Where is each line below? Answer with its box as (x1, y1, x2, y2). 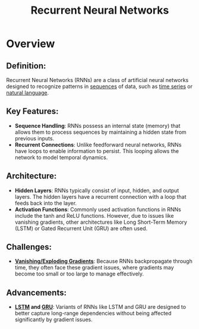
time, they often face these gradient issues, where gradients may (14, 264, 174, 271)
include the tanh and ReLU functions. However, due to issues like (14, 212, 174, 219)
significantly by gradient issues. (14, 316, 93, 323)
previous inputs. (14, 134, 55, 142)
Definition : (6, 61, 46, 71)
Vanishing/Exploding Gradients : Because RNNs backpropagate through (14, 258, 193, 265)
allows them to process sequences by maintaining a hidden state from (14, 129, 187, 136)
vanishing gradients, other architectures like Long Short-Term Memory (14, 218, 187, 225)
